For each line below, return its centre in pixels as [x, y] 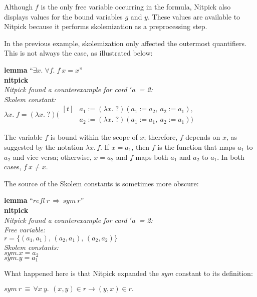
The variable [23, 137]
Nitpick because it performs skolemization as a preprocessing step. [106, 26]
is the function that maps [196, 147]
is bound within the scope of [94, 137]
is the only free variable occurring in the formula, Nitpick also [136, 7]
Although [19, 7]
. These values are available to [194, 16]
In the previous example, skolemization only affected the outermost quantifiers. [125, 43]
